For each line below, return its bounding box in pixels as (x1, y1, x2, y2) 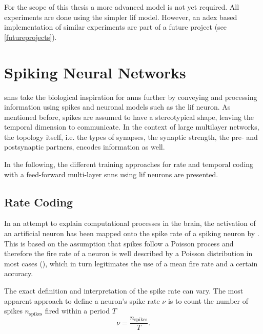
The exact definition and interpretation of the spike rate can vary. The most (4, 285, 244, 296)
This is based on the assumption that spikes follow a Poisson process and (4, 238, 234, 248)
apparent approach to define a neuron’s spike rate (4, 295, 160, 306)
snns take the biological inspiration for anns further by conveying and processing (4, 91, 257, 102)
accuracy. (4, 268, 33, 279)
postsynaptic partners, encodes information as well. (4, 141, 165, 152)
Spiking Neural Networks (4, 61, 186, 82)
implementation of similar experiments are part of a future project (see (4, 22, 227, 32)
